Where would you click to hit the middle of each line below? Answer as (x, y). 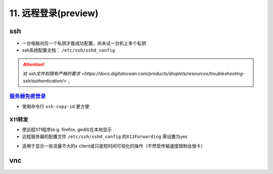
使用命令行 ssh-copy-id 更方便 (56, 106)
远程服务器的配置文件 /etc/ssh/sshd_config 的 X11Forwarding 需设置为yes (105, 137)
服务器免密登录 (28, 96)
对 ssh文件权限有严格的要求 (52, 74)
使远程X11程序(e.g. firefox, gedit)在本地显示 (67, 129)
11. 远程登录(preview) (54, 13)
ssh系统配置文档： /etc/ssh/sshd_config (69, 50)
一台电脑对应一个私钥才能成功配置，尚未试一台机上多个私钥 (84, 43)
